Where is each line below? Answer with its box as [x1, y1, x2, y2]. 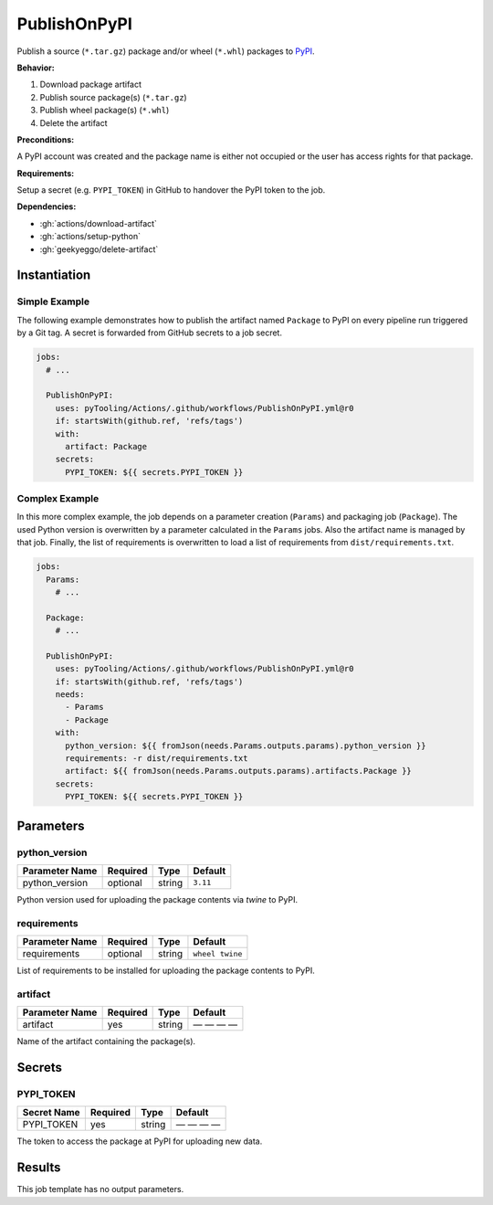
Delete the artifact [39, 117, 109, 128]
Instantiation [16, 268, 91, 283]
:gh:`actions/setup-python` [39, 231, 142, 242]
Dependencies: [16, 201, 77, 212]
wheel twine [193, 948, 243, 958]
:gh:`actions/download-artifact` [39, 217, 157, 228]
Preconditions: [16, 133, 75, 145]
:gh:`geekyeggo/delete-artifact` [39, 243, 159, 255]
